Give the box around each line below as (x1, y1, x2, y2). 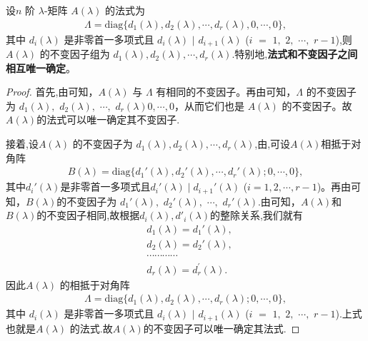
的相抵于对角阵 (59, 277, 130, 292)
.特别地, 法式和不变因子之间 (232, 46, 358, 61)
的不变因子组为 (39, 46, 110, 61)
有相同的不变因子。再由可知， (156, 84, 297, 99)
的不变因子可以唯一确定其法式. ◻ (143, 320, 300, 335)
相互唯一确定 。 (6, 60, 76, 75)
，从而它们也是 (174, 98, 244, 113)
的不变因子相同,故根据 (36, 208, 140, 223)
